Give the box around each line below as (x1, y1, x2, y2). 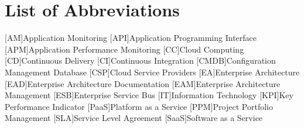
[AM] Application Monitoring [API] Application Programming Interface (5, 32, 257, 44)
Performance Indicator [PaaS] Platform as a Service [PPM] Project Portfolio (5, 100, 273, 112)
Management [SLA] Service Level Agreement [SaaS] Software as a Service (5, 112, 263, 124)
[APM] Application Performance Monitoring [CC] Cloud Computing (5, 43, 244, 55)
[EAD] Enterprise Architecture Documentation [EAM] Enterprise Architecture (5, 77, 281, 89)
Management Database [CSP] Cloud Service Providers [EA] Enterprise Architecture (5, 65, 300, 78)
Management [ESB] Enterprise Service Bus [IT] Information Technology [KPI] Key (5, 89, 293, 101)
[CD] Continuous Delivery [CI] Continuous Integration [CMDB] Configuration (5, 54, 276, 67)
